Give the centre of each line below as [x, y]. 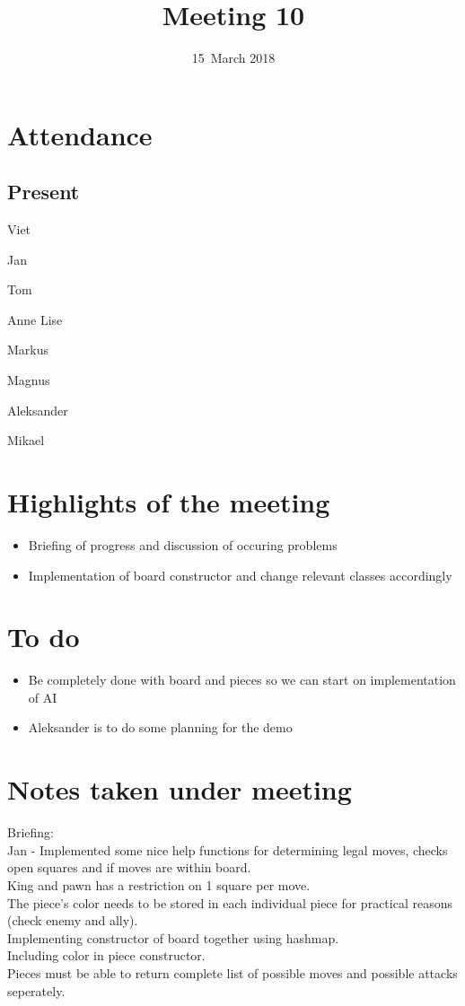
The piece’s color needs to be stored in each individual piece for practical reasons [230, 902]
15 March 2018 [233, 58]
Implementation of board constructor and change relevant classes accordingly [240, 575]
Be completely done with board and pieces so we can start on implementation [242, 680]
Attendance [80, 134]
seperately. [36, 990]
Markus [28, 350]
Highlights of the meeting [169, 502]
